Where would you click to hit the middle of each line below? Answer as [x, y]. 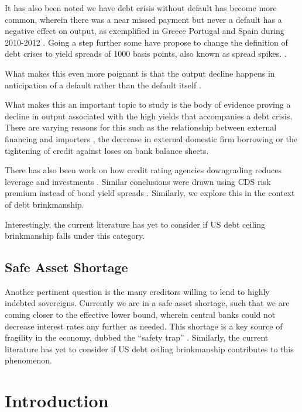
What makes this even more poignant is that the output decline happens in [140, 73]
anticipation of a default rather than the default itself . [103, 85]
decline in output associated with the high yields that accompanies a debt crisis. [149, 116]
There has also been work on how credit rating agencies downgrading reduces [143, 170]
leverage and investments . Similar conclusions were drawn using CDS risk [138, 181]
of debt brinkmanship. [44, 204]
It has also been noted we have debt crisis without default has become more [141, 8]
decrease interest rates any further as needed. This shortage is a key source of [144, 326]
